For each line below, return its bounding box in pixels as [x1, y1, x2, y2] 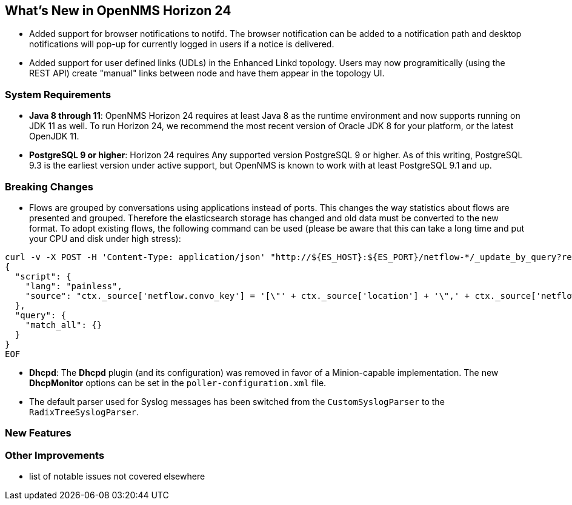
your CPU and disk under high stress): [29, 233, 181, 244]
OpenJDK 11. [29, 131, 79, 142]
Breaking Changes [5, 180, 94, 193]
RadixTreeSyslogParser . [29, 406, 139, 417]
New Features [5, 427, 71, 440]
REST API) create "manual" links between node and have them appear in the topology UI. [29, 68, 385, 79]
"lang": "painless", [25, 281, 122, 291]
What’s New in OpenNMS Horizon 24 [5, 3, 231, 18]
